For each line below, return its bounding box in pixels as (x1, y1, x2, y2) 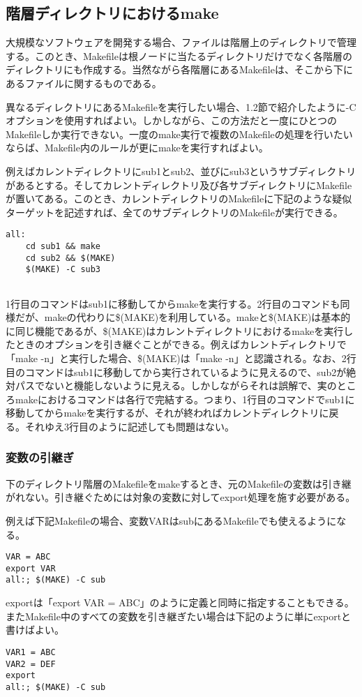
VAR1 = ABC (6, 647, 56, 657)
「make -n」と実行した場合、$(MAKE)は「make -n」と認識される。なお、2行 (6, 350, 356, 365)
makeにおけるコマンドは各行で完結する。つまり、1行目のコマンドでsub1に (15, 391, 355, 406)
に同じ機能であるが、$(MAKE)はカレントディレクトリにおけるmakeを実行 (6, 323, 344, 338)
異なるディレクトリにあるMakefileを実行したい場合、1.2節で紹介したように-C (6, 99, 356, 114)
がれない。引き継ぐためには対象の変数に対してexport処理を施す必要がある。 (6, 490, 356, 504)
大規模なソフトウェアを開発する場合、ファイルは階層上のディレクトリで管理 (6, 35, 357, 50)
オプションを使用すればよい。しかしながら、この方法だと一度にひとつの (6, 113, 338, 128)
